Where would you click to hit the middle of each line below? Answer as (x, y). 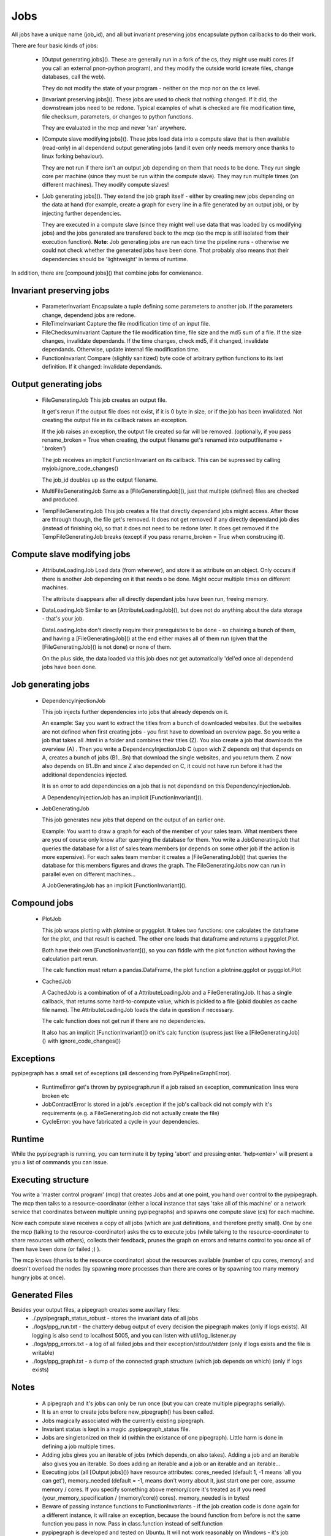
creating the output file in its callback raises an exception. (115, 420)
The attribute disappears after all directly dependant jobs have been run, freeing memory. (155, 598)
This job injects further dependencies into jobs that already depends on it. (135, 712)
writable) (43, 1352)
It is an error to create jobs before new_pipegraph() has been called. (128, 1412)
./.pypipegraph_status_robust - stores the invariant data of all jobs (115, 1319)
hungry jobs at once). (38, 1277)
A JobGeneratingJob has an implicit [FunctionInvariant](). (114, 885)
